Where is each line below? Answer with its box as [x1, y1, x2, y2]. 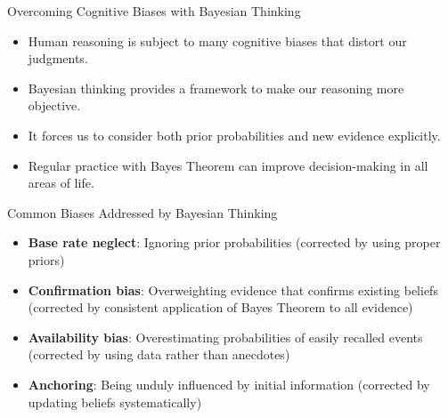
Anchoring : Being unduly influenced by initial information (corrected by [28, 374, 430, 393]
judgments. [28, 49, 88, 68]
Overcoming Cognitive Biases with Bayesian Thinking [7, 2, 301, 20]
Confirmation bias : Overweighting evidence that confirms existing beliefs [28, 280, 438, 299]
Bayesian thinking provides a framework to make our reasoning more [28, 78, 404, 97]
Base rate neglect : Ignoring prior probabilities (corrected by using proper [28, 233, 441, 252]
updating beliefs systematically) [28, 392, 202, 411]
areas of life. [28, 173, 94, 192]
